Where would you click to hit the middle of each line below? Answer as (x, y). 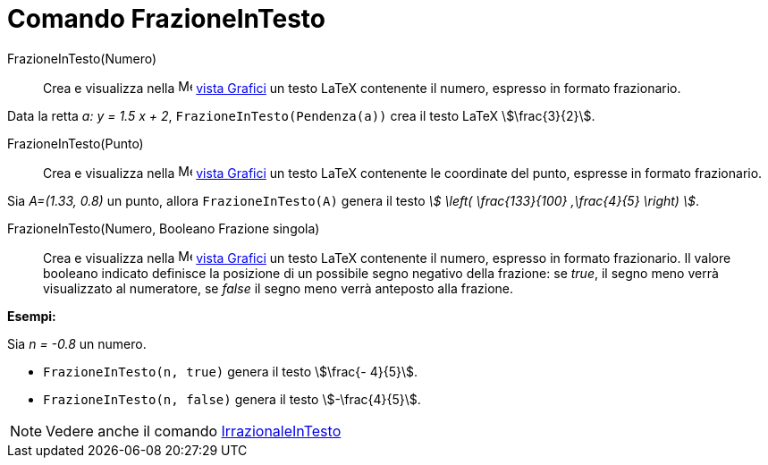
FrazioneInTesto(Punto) (76, 143)
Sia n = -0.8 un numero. (77, 343)
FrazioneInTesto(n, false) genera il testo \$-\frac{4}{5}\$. (232, 399)
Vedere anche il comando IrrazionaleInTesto (194, 431)
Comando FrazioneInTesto (166, 19)
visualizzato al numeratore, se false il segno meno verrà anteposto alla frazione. (279, 288)
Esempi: (32, 316)
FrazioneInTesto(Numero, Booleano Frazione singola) (164, 228)
